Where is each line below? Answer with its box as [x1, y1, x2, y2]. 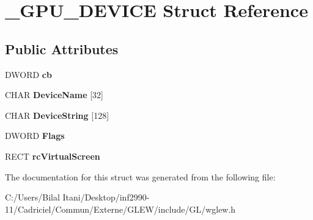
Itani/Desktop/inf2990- [62, 191, 150, 204]
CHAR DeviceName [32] [5, 88, 103, 101]
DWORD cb [5, 68, 52, 80]
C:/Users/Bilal [5, 191, 60, 204]
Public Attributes [5, 39, 119, 58]
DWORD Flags [5, 129, 65, 142]
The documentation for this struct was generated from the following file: [5, 170, 276, 183]
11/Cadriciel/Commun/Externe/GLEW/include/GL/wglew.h [5, 202, 236, 215]
